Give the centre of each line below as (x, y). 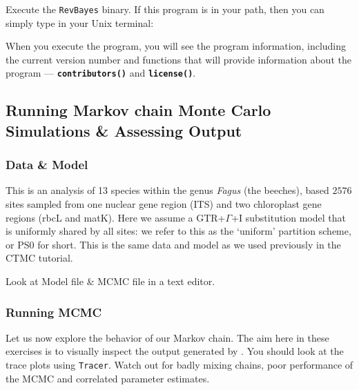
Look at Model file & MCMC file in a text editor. (110, 281)
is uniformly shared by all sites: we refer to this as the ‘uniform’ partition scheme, (178, 231)
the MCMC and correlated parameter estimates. (108, 378)
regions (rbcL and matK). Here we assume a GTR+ (116, 217)
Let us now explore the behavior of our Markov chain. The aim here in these (167, 337)
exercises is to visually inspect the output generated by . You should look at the (175, 351)
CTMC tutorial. (39, 258)
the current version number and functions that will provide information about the (178, 59)
